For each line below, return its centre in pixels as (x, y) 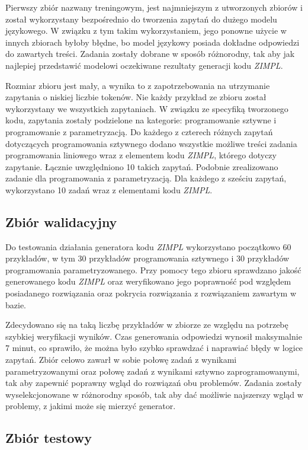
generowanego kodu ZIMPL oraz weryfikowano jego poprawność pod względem (148, 281)
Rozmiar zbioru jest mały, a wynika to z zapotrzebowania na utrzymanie (138, 85)
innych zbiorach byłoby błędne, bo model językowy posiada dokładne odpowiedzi (153, 42)
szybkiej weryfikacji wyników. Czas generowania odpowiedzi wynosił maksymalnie (154, 336)
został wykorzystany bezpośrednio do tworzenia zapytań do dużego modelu (141, 19)
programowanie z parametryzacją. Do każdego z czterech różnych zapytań (139, 131)
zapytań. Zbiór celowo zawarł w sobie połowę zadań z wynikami (121, 360)
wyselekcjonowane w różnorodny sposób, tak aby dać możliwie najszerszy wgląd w (154, 394)
